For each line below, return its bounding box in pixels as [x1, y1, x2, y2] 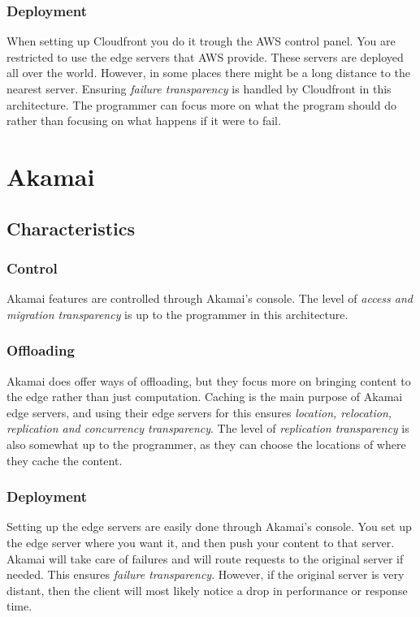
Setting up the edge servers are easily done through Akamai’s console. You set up [6, 518, 412, 535]
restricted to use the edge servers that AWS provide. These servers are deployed [6, 48, 404, 65]
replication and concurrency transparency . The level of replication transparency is [6, 420, 409, 437]
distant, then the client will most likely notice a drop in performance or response [6, 581, 408, 598]
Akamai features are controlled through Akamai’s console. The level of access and [6, 290, 413, 307]
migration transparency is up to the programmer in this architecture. [6, 305, 349, 322]
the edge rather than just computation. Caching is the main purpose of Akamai [6, 388, 403, 405]
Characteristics [6, 215, 136, 240]
